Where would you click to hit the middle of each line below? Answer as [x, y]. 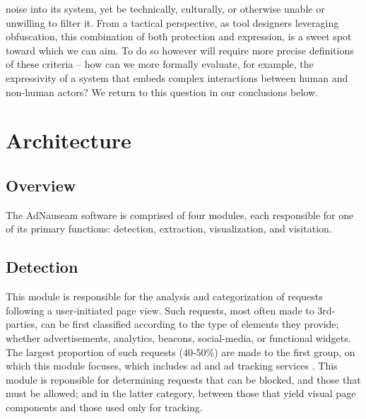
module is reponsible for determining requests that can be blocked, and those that [183, 379]
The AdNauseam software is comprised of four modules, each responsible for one [180, 214]
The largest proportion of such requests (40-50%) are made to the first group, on [181, 352]
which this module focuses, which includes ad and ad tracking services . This [172, 366]
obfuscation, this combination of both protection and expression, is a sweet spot [179, 36]
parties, [22, 324]
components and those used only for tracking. [104, 407]
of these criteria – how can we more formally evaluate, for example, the [160, 64]
